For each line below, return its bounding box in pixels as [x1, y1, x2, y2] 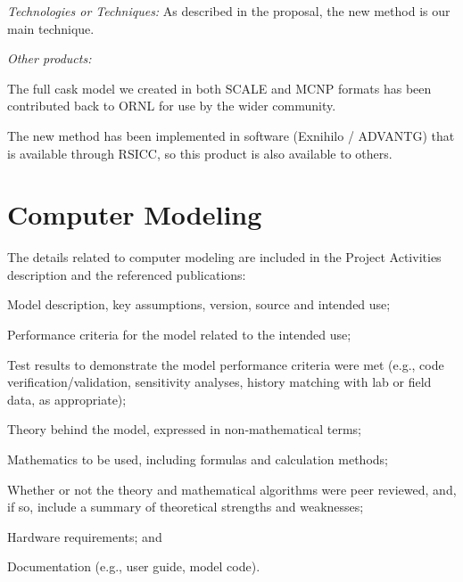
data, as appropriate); [7, 389, 127, 408]
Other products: [7, 49, 92, 68]
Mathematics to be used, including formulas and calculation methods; [7, 450, 388, 469]
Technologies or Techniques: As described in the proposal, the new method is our [7, 2, 451, 20]
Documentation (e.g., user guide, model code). [7, 557, 260, 576]
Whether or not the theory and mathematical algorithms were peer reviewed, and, [7, 480, 457, 498]
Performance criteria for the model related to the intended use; [7, 325, 351, 344]
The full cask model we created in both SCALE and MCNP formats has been [7, 78, 432, 97]
